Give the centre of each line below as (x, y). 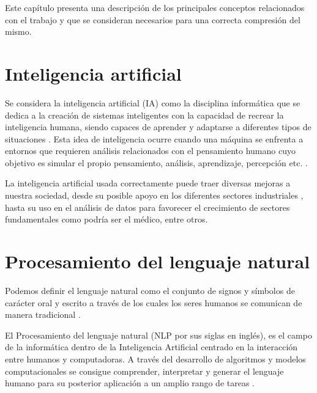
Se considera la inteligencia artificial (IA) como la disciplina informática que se (153, 102)
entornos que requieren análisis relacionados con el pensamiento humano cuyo (150, 151)
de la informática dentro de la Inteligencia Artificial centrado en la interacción (151, 347)
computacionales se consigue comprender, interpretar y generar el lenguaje (144, 371)
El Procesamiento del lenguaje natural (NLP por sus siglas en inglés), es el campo (158, 335)
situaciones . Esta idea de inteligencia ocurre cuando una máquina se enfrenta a (154, 138)
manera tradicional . (43, 314)
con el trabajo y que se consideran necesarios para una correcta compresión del (153, 19)
